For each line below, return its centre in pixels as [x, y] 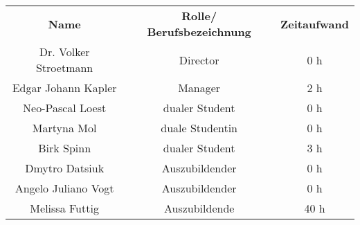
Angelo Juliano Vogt [64, 188]
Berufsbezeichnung [199, 31]
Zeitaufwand [315, 24]
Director [199, 60]
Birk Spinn [65, 148]
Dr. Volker [64, 52]
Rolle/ [199, 16]
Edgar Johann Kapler [64, 88]
